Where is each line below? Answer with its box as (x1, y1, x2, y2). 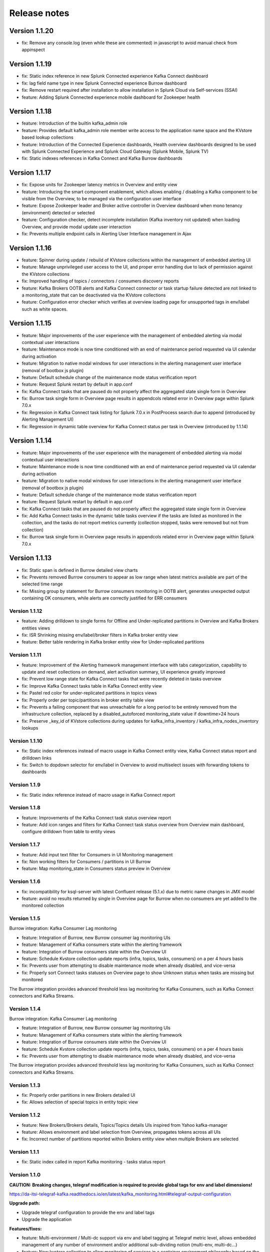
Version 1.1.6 (9, 878, 41, 885)
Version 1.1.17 (9, 168, 51, 177)
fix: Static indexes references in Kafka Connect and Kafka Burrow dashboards (21, 155, 182, 161)
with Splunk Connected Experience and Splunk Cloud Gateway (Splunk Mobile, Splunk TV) (21, 148, 209, 154)
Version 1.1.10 (9, 737, 42, 744)
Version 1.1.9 (9, 781, 41, 788)
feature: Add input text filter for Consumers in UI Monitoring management (21, 851, 173, 857)
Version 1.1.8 (9, 804, 41, 811)
